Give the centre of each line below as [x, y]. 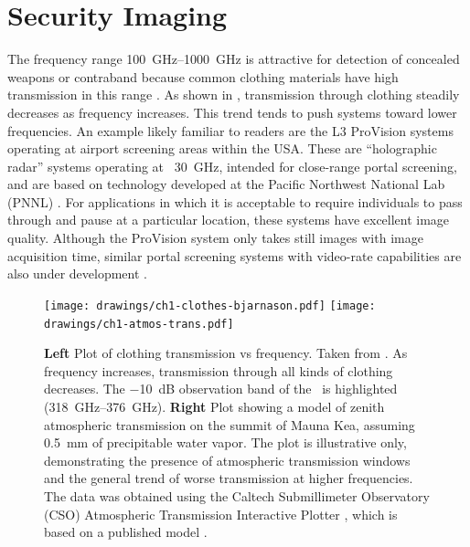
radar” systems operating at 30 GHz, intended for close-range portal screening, [232, 166]
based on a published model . [126, 532]
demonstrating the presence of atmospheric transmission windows [227, 460]
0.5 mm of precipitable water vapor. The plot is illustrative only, [225, 442]
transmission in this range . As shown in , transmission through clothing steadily [234, 95]
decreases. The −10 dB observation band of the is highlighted [221, 389]
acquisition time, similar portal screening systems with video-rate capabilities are [235, 255]
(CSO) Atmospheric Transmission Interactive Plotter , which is [221, 514]
